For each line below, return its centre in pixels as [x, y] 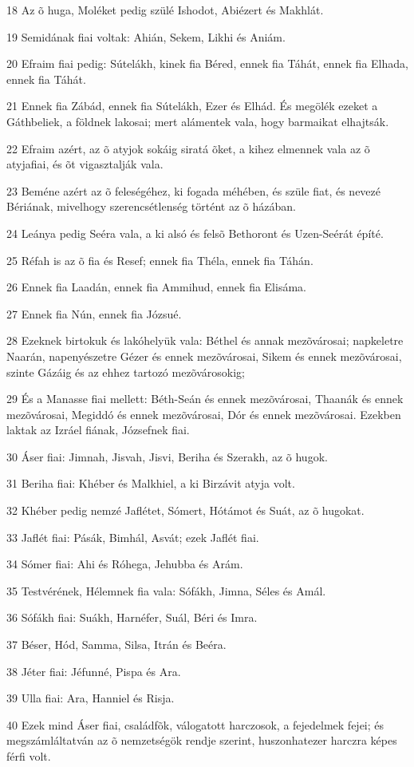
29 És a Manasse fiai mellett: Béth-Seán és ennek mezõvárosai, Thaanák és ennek [205, 399]
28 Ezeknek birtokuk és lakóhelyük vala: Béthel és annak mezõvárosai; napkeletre [205, 340]
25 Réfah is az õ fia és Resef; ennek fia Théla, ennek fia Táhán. [160, 260]
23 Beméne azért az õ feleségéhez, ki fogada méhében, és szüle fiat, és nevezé [194, 190]
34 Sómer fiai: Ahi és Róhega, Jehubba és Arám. [125, 564]
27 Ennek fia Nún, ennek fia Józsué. [94, 313]
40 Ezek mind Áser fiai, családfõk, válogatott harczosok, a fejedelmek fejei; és [195, 724]
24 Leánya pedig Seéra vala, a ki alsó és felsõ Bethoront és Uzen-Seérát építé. [195, 233]
